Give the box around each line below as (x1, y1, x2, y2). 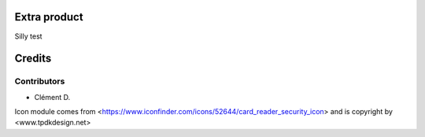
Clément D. (34, 92, 71, 102)
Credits (14, 52, 52, 65)
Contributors (14, 76, 65, 87)
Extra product (14, 10, 83, 24)
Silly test (14, 31, 42, 41)
